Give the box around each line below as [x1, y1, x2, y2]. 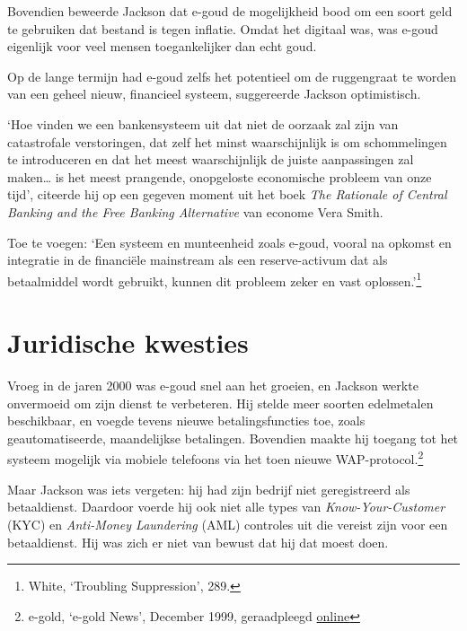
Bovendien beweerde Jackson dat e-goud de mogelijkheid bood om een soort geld [7, 2, 453, 20]
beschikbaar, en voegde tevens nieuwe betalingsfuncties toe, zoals [7, 411, 366, 430]
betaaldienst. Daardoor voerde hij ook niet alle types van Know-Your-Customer [7, 497, 445, 516]
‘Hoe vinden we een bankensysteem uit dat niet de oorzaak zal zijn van [7, 114, 399, 133]
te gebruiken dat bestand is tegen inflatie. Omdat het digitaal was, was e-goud [7, 19, 438, 38]
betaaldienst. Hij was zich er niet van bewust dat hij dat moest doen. [7, 532, 389, 551]
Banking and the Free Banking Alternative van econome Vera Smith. [7, 202, 383, 221]
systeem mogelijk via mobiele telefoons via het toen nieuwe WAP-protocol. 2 [7, 447, 424, 469]
